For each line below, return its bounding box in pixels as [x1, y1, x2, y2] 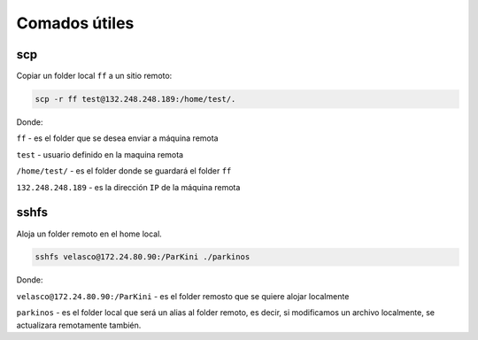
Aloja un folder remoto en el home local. [16, 228, 163, 239]
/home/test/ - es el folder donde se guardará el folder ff [16, 166, 232, 176]
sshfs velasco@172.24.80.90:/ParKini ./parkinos [35, 252, 251, 262]
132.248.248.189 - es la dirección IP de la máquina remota [16, 182, 241, 192]
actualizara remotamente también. [16, 320, 142, 330]
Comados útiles [16, 13, 135, 33]
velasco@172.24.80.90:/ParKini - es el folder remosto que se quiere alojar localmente [16, 290, 350, 301]
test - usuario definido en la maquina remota [16, 149, 184, 159]
